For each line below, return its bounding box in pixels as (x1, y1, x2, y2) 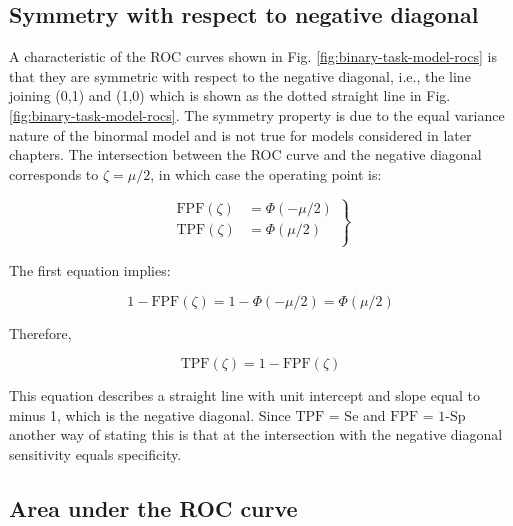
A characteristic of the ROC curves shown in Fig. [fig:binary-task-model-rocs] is (9, 46, 497, 67)
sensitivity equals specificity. (9, 443, 182, 464)
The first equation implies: (9, 259, 171, 280)
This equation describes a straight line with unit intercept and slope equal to (9, 385, 481, 406)
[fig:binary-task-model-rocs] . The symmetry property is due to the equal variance (9, 104, 505, 125)
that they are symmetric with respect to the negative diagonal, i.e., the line (9, 65, 471, 86)
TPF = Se (295, 409, 359, 424)
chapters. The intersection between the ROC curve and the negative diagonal (9, 144, 482, 165)
